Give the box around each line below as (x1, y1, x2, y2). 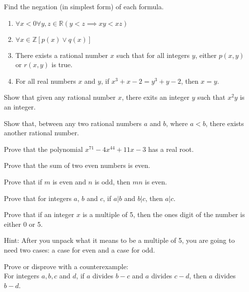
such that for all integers (116, 50, 190, 60)
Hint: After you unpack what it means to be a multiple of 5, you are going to (4, 235, 235, 245)
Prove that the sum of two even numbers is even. (4, 160, 150, 170)
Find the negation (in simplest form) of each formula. (4, 1, 164, 11)
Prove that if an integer (4, 209, 74, 219)
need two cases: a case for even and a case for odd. (4, 244, 155, 255)
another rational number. (4, 128, 79, 138)
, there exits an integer (122, 92, 190, 102)
